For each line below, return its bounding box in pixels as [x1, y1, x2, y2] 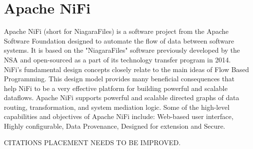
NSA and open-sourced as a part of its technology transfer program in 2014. [4, 54, 231, 64]
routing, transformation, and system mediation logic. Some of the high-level [4, 102, 230, 112]
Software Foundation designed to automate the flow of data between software [4, 35, 234, 45]
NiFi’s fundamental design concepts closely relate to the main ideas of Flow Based [4, 64, 249, 74]
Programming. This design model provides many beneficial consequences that [4, 74, 235, 84]
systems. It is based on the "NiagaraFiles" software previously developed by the [4, 45, 240, 55]
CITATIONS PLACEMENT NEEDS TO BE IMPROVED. [4, 137, 181, 147]
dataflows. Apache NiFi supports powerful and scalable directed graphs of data [4, 92, 239, 103]
